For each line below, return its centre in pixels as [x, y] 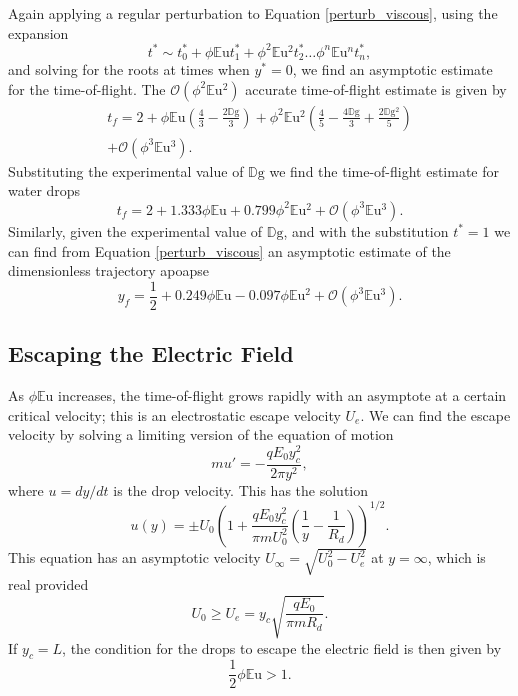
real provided [48, 584]
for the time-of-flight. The [87, 88]
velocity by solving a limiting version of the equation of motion [201, 434]
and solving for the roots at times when [129, 69]
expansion [38, 32]
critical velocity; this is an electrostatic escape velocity [174, 414]
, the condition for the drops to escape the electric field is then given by [282, 647]
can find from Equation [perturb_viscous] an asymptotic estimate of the [229, 250]
